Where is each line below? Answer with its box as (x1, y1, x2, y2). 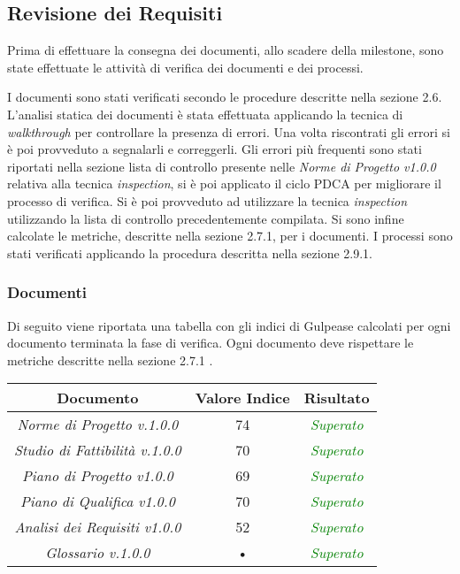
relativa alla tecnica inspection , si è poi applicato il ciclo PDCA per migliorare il (7, 174, 441, 193)
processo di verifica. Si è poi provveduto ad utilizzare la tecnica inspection (7, 191, 407, 210)
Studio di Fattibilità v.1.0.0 (14, 440, 181, 461)
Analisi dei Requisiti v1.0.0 (14, 517, 181, 538)
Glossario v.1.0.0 (45, 542, 150, 563)
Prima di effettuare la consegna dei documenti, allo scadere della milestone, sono (7, 41, 444, 59)
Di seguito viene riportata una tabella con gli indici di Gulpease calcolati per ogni (7, 316, 451, 334)
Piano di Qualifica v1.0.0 (19, 491, 175, 512)
